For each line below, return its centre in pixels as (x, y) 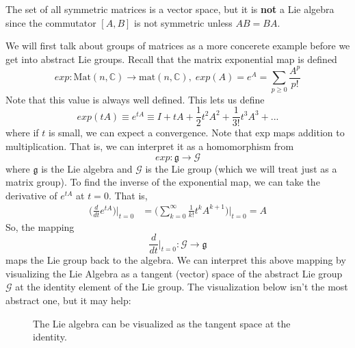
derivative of (31, 195)
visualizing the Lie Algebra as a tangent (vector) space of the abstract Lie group (174, 273)
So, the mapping (40, 226)
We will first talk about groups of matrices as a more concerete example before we (178, 46)
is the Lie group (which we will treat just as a (241, 168)
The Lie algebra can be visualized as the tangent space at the (162, 323)
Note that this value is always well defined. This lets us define (135, 99)
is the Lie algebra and (87, 168)
